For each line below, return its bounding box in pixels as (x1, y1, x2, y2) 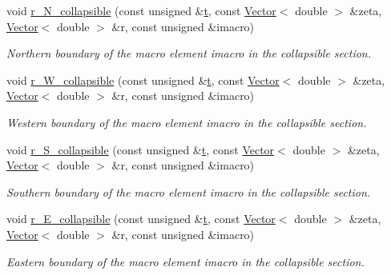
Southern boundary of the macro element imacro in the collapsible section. (6, 183, 371, 200)
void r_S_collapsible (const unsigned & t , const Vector (6, 141, 275, 157)
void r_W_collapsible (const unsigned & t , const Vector (6, 71, 280, 88)
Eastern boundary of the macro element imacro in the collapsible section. (6, 253, 365, 269)
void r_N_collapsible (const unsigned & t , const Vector (6, 2, 276, 18)
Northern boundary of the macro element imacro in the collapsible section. (6, 45, 372, 62)
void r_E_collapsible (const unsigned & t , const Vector (6, 210, 276, 227)
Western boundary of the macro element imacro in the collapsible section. (6, 114, 367, 130)
